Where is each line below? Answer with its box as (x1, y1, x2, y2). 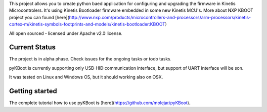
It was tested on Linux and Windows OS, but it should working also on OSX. (9, 74, 163, 80)
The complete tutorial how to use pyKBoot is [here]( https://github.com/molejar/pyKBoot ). (9, 100, 190, 106)
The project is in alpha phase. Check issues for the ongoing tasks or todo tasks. (9, 56, 172, 62)
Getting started (9, 87, 57, 95)
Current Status (9, 43, 56, 52)
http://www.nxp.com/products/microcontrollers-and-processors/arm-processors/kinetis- (69, 14, 251, 20)
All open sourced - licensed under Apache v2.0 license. (9, 30, 123, 36)
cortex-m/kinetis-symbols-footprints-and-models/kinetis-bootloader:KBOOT (9, 21, 166, 27)
